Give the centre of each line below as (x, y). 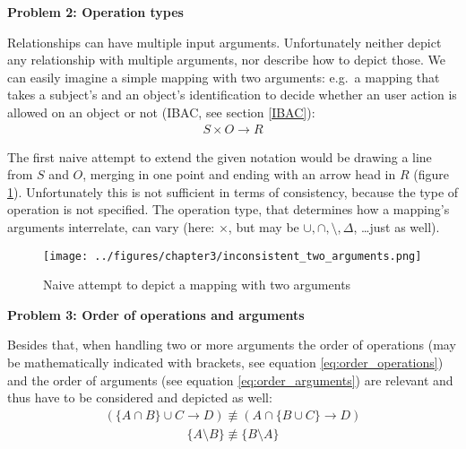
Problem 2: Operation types (95, 12)
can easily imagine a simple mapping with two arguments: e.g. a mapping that (224, 77)
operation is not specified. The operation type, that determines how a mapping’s (229, 209)
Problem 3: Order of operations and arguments (156, 314)
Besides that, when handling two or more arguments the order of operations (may (232, 345)
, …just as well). (397, 226)
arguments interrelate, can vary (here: (111, 226)
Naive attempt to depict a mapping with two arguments (197, 285)
